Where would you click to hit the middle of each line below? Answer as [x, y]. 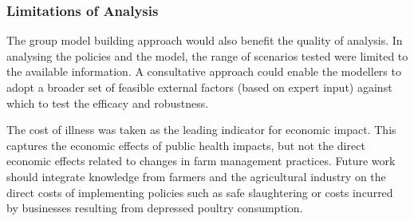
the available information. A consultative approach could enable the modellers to [204, 71]
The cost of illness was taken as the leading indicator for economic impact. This [201, 130]
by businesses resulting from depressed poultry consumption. [155, 208]
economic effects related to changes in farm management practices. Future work [201, 161]
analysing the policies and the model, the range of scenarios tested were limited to [207, 55]
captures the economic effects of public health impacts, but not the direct [186, 145]
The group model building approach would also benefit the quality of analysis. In [205, 40]
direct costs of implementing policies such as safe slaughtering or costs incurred [200, 192]
